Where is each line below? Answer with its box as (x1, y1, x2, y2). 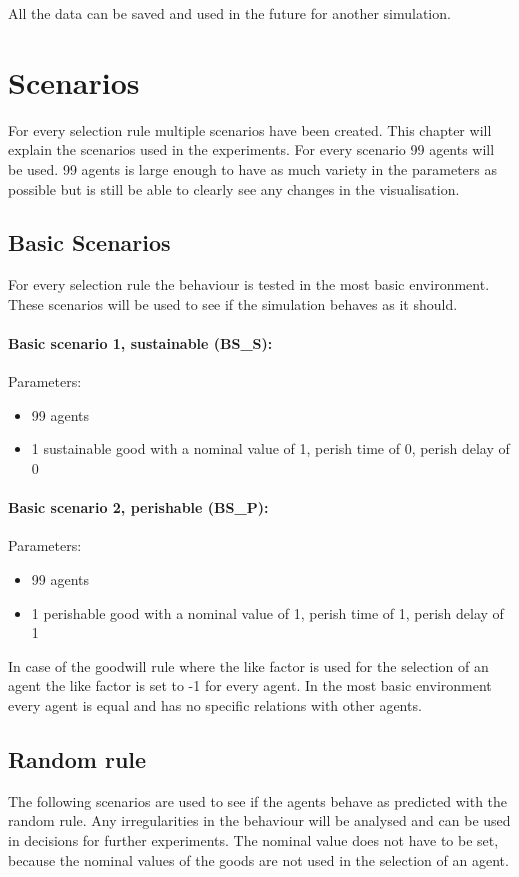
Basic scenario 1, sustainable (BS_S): (8, 333, 273, 354)
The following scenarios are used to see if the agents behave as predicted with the (8, 790, 508, 811)
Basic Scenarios (8, 227, 171, 258)
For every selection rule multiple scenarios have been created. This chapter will (8, 119, 492, 140)
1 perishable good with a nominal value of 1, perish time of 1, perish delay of (31, 602, 504, 623)
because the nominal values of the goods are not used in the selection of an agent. (8, 849, 509, 870)
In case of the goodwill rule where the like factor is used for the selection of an (8, 655, 489, 676)
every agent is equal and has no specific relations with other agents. (8, 695, 422, 716)
